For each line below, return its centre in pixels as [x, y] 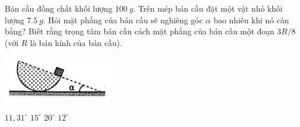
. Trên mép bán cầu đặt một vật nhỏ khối [208, 8]
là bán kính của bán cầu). [76, 42]
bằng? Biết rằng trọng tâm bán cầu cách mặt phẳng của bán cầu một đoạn [140, 31]
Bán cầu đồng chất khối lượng [59, 8]
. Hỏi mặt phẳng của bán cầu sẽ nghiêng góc [123, 20]
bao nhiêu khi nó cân [251, 20]
